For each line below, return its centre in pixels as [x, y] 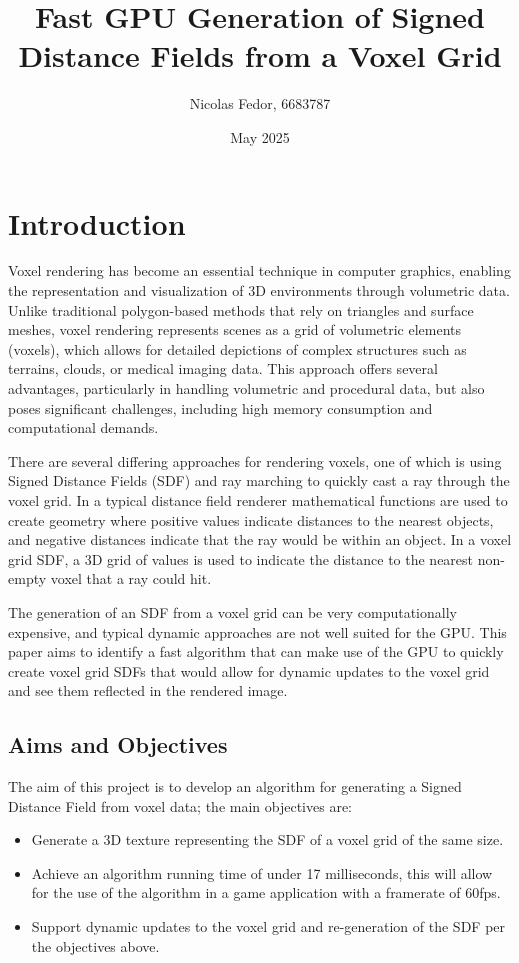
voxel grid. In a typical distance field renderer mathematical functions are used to [258, 499]
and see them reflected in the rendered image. [148, 690]
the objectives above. [95, 945]
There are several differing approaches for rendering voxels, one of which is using [255, 460]
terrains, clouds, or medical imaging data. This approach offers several [223, 368]
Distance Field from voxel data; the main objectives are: [180, 805]
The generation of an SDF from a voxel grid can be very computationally [232, 611]
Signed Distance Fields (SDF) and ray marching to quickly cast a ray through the [259, 480]
